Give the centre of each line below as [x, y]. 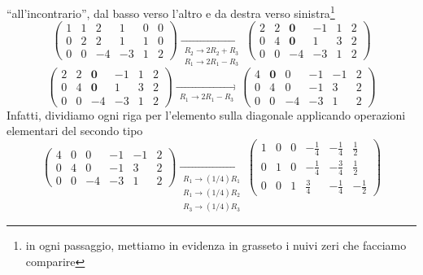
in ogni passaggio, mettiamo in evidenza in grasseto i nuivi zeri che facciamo [216, 245]
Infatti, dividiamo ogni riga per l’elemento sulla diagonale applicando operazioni [206, 114]
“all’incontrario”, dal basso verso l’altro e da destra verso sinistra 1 [171, 12]
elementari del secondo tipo [75, 131]
